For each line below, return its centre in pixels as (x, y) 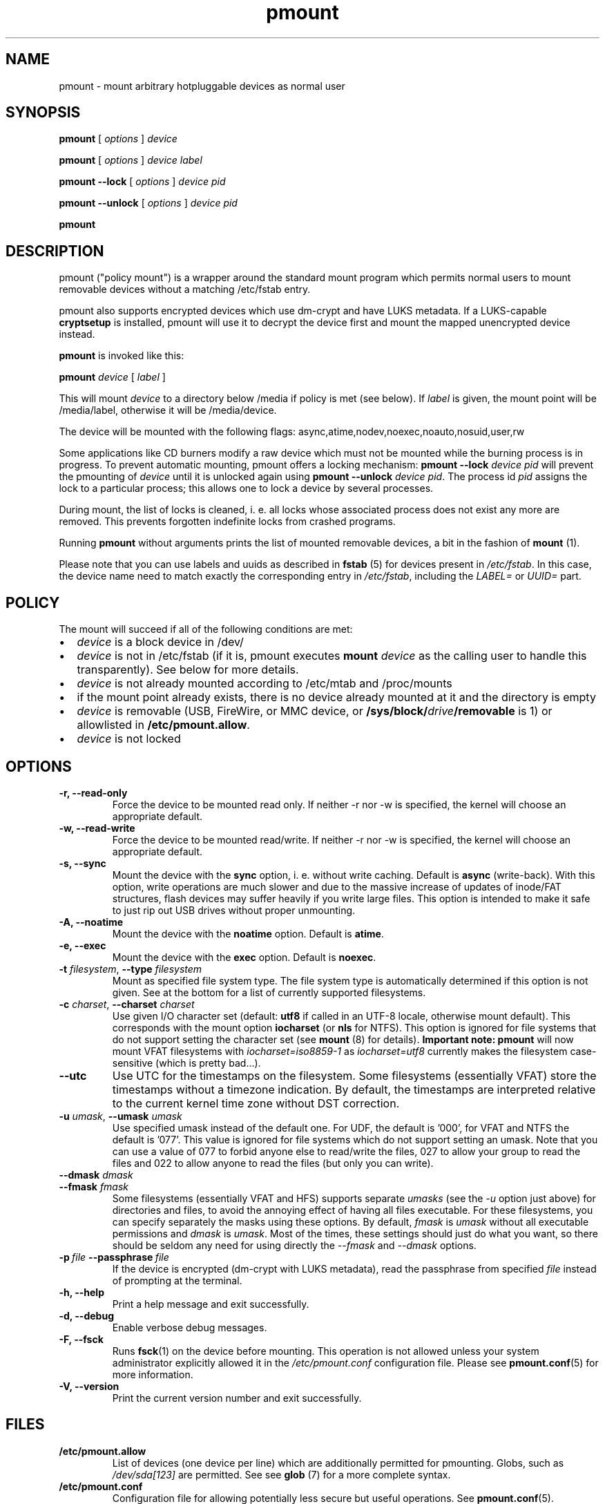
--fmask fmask (94, 1186)
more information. (153, 1374)
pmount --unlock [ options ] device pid (148, 203)
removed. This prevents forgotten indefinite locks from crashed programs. (227, 522)
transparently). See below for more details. (188, 670)
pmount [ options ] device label (131, 160)
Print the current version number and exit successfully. (237, 1398)
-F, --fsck (81, 1339)
